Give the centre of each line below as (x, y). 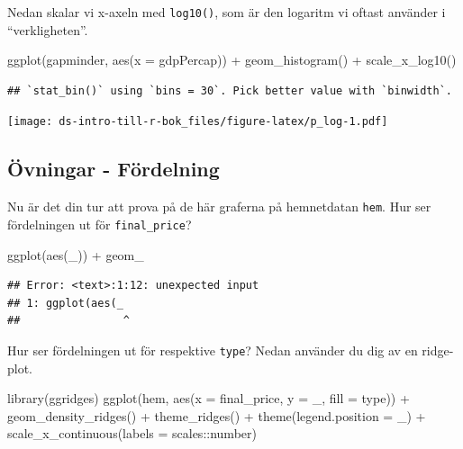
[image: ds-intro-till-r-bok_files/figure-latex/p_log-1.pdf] (198, 122)
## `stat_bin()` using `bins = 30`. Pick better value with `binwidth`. (230, 90)
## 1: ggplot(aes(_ (65, 303)
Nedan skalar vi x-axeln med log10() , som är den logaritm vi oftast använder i (227, 12)
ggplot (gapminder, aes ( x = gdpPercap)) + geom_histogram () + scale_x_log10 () (232, 60)
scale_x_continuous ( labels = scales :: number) (132, 433)
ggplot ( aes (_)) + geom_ (76, 254)
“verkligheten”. (48, 29)
